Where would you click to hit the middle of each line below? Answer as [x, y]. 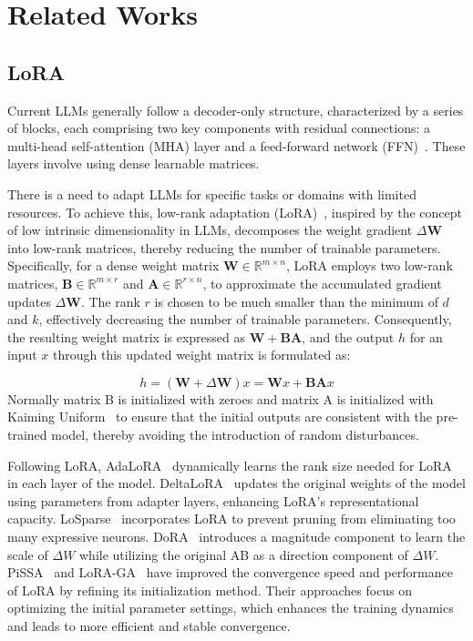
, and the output [348, 336]
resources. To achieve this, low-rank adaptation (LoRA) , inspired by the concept [235, 212]
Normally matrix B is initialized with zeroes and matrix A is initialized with [221, 398]
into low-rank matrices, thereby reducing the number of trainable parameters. [224, 247]
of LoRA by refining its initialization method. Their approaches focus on [210, 590]
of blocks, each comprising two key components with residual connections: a [219, 128]
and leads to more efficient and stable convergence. [149, 626]
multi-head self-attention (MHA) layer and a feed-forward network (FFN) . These [236, 145]
